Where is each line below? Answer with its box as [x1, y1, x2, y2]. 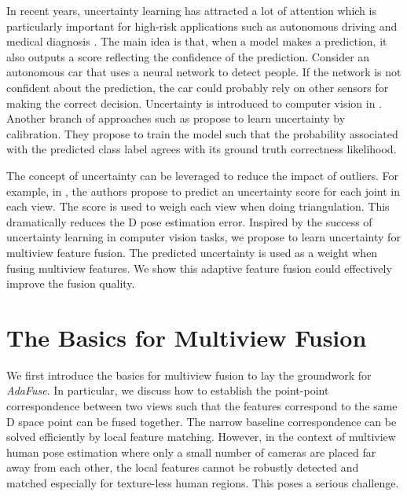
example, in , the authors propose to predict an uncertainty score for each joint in [6, 182, 400, 199]
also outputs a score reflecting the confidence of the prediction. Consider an [6, 48, 370, 64]
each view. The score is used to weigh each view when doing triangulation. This [6, 198, 390, 215]
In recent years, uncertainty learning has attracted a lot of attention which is [6, 2, 376, 18]
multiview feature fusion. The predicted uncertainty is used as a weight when [6, 244, 378, 260]
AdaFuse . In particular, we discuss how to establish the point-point [6, 382, 329, 399]
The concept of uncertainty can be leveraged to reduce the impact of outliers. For [6, 167, 398, 183]
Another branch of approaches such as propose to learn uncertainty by [6, 110, 346, 127]
